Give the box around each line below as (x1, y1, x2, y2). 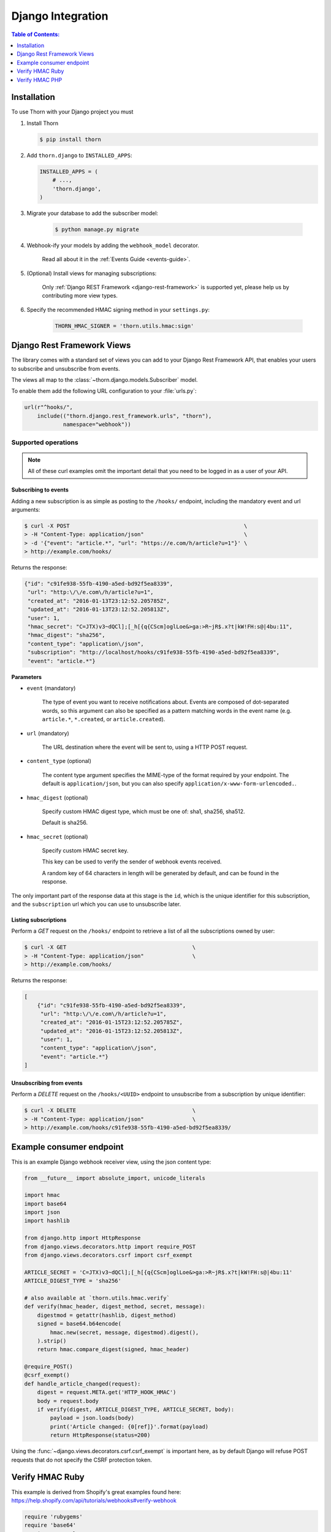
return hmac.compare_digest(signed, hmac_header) (37, 1346, 189, 1353)
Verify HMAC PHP (17, 76, 63, 83)
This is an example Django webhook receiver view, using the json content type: (11, 1158, 211, 1166)
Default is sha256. (42, 819, 88, 827)
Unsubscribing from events (11, 1079, 83, 1086)
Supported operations (11, 438, 79, 447)
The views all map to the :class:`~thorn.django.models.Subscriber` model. (11, 376, 198, 384)
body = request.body (37, 1397, 99, 1405)
